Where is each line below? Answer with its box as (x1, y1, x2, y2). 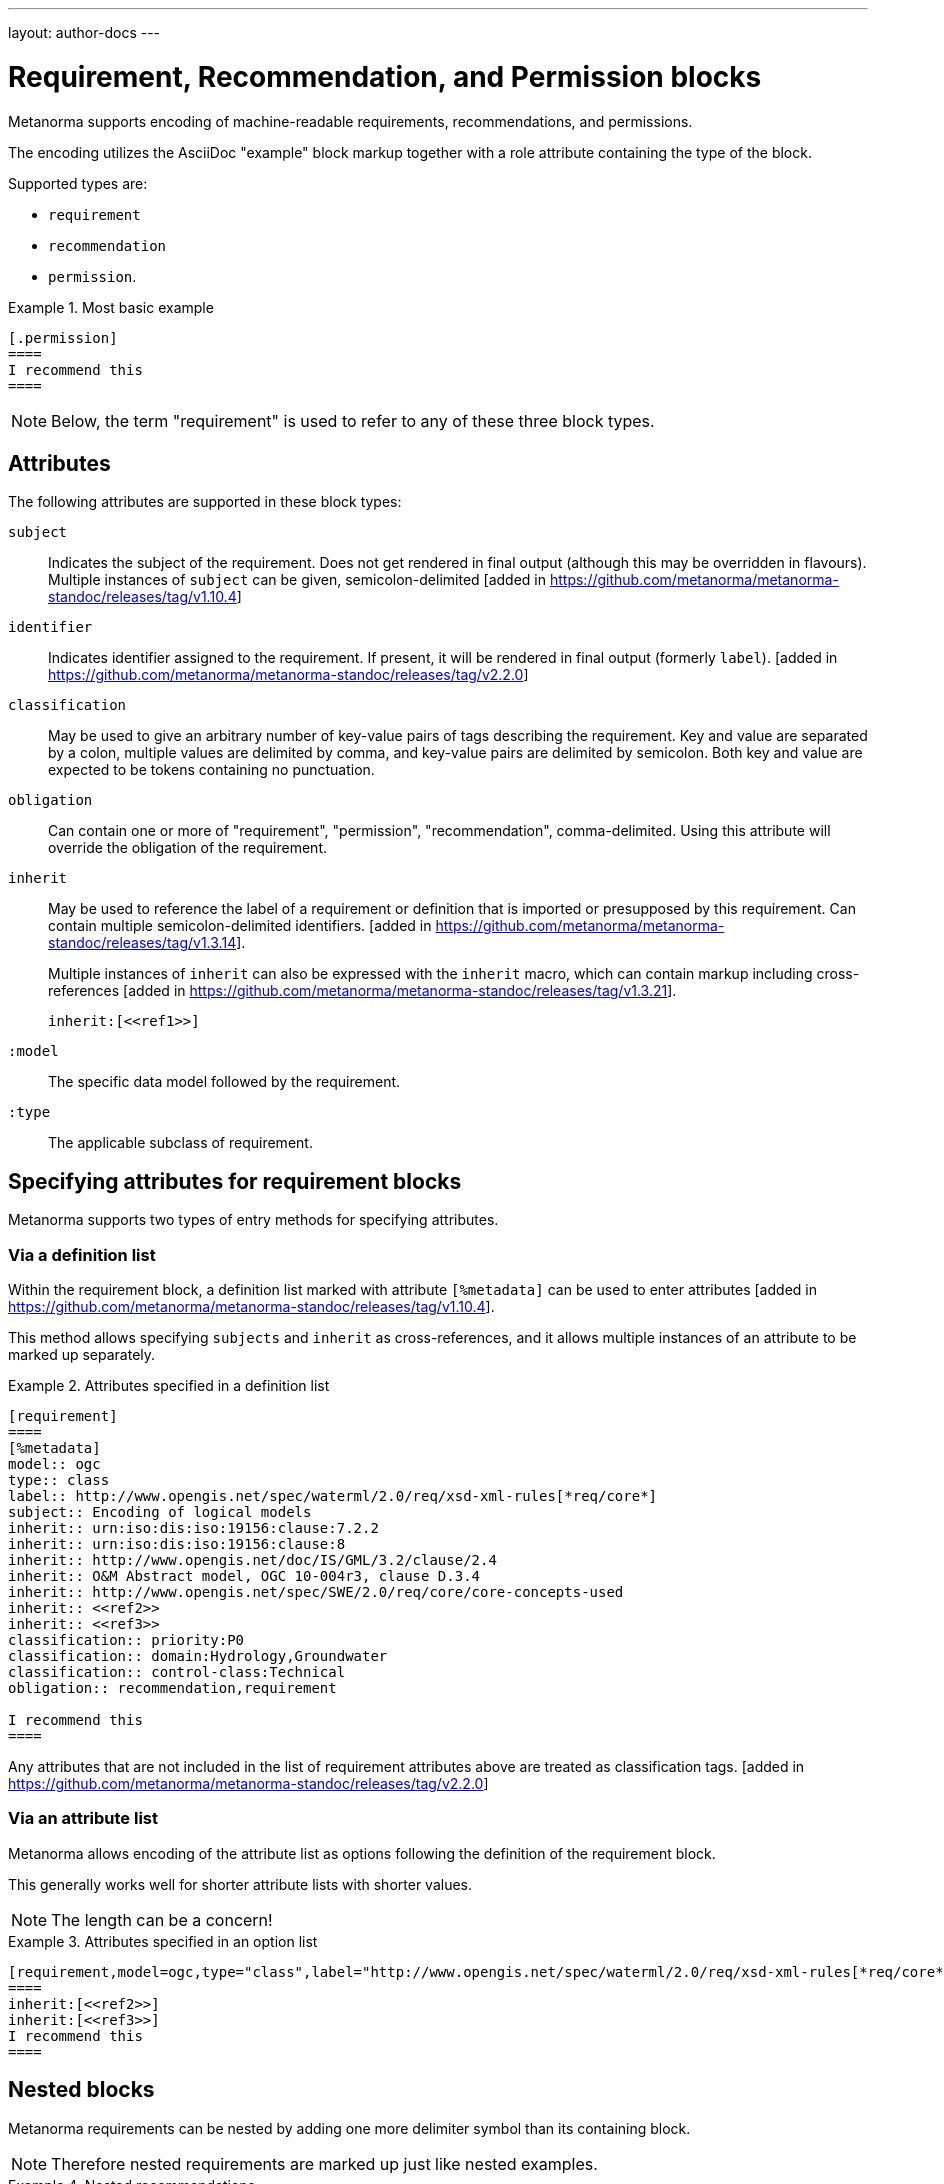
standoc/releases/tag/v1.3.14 (48, 934, 237, 952)
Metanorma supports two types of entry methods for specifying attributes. (8, 1211, 499, 1229)
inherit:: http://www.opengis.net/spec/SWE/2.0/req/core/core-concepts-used (8, 1583, 624, 1600)
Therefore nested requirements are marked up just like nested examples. (51, 2153, 598, 2174)
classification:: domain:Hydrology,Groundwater (8, 1647, 388, 1664)
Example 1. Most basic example (8, 298, 214, 316)
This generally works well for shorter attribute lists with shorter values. (8, 1875, 473, 1893)
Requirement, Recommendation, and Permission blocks (8, 59, 762, 94)
